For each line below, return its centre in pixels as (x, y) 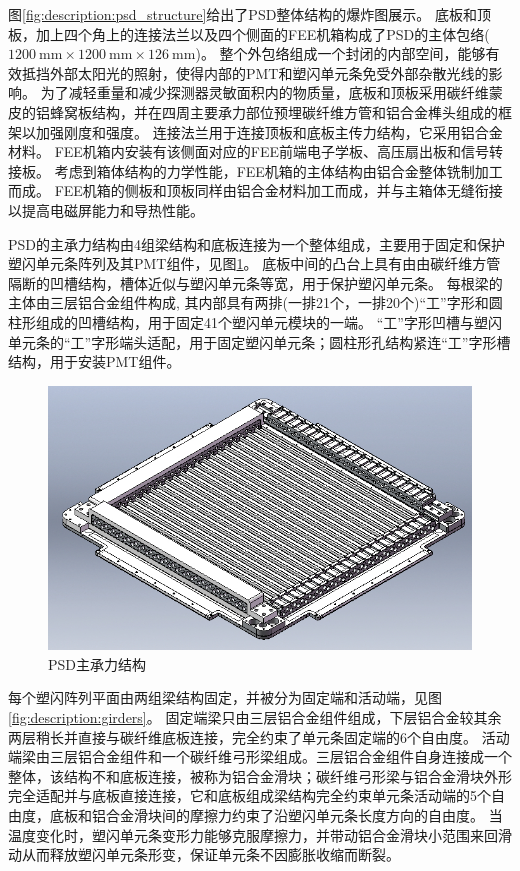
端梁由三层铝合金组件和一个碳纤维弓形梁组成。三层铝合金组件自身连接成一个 (260, 756)
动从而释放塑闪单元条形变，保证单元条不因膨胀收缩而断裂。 (204, 854)
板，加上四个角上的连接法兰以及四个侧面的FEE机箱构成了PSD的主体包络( (249, 33)
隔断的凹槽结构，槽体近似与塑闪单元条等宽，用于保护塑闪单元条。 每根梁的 (255, 282)
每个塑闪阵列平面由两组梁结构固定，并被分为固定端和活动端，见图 (225, 697)
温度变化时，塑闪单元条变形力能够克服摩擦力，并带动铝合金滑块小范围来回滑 (260, 834)
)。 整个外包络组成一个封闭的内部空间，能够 (340, 53)
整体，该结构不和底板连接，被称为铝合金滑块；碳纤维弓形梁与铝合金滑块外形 (260, 775)
